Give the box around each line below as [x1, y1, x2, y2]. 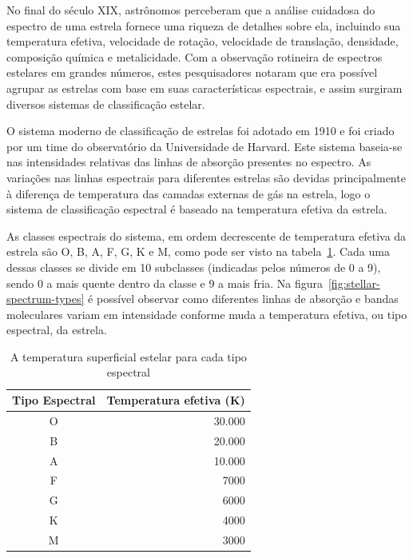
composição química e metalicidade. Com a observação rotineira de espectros [6, 48, 383, 65]
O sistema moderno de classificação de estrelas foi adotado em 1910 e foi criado [6, 122, 395, 139]
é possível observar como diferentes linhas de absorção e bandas [88, 290, 399, 307]
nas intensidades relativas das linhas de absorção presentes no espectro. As [6, 153, 371, 170]
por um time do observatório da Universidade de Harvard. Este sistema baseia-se [6, 138, 403, 154]
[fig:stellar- [328, 274, 380, 291]
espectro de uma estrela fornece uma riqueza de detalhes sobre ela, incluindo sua [6, 17, 401, 34]
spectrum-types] [6, 290, 85, 307]
